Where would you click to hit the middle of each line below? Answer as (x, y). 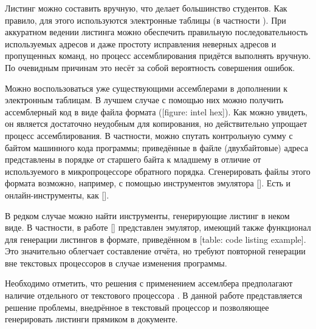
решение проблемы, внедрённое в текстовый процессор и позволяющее (137, 307)
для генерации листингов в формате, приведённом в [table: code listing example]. (156, 239)
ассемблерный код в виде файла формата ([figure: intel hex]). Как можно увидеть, (156, 111)
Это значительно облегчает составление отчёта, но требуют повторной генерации (155, 251)
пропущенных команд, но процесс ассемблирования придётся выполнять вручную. (158, 56)
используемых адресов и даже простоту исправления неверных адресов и (141, 43)
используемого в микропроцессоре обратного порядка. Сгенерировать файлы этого (158, 171)
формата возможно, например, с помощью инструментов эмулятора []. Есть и (148, 183)
